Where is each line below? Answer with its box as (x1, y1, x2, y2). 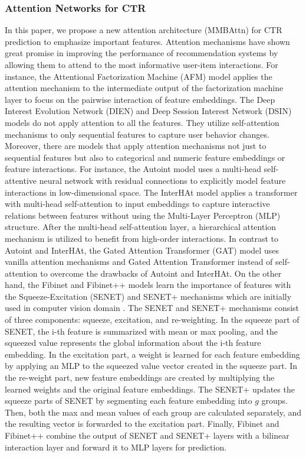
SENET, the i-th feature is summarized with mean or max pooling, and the (5, 325, 278, 337)
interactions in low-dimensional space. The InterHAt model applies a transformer (5, 186, 298, 198)
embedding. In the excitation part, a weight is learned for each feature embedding (5, 348, 300, 360)
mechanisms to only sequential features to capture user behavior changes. (5, 128, 269, 140)
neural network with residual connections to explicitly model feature (39, 174, 286, 186)
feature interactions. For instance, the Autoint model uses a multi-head (5, 163, 262, 175)
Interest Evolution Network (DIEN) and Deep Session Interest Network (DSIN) (5, 105, 292, 117)
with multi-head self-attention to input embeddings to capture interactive (5, 197, 270, 210)
